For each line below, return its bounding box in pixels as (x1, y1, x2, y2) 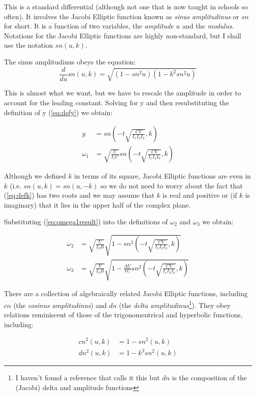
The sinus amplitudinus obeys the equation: (4, 56, 136, 66)
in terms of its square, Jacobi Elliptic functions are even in (74, 171, 251, 181)
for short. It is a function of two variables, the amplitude (4, 21, 174, 31)
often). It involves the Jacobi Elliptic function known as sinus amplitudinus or (4, 11, 239, 21)
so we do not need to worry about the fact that (100, 180, 243, 190)
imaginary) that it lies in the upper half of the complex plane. (4, 200, 191, 210)
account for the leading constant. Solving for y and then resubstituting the (4, 97, 229, 108)
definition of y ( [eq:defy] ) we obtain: (4, 107, 113, 117)
